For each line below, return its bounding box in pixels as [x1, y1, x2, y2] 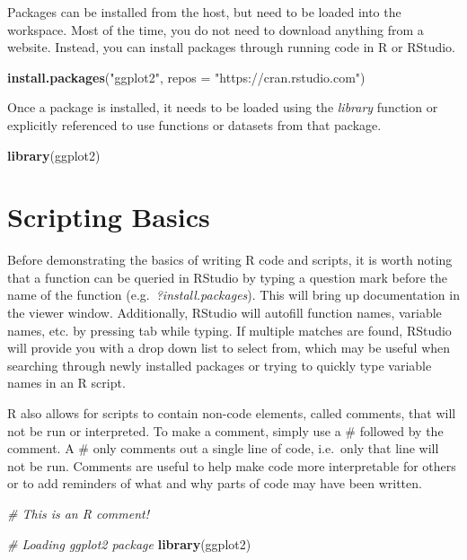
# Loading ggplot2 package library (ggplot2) [7, 534, 251, 553]
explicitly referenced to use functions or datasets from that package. [7, 115, 382, 134]
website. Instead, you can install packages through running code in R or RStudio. [7, 38, 456, 57]
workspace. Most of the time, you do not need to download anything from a [7, 20, 424, 39]
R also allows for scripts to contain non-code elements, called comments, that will [7, 404, 456, 423]
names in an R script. [7, 373, 126, 392]
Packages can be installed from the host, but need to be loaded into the [7, 3, 401, 21]
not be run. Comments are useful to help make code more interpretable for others [7, 456, 456, 475]
